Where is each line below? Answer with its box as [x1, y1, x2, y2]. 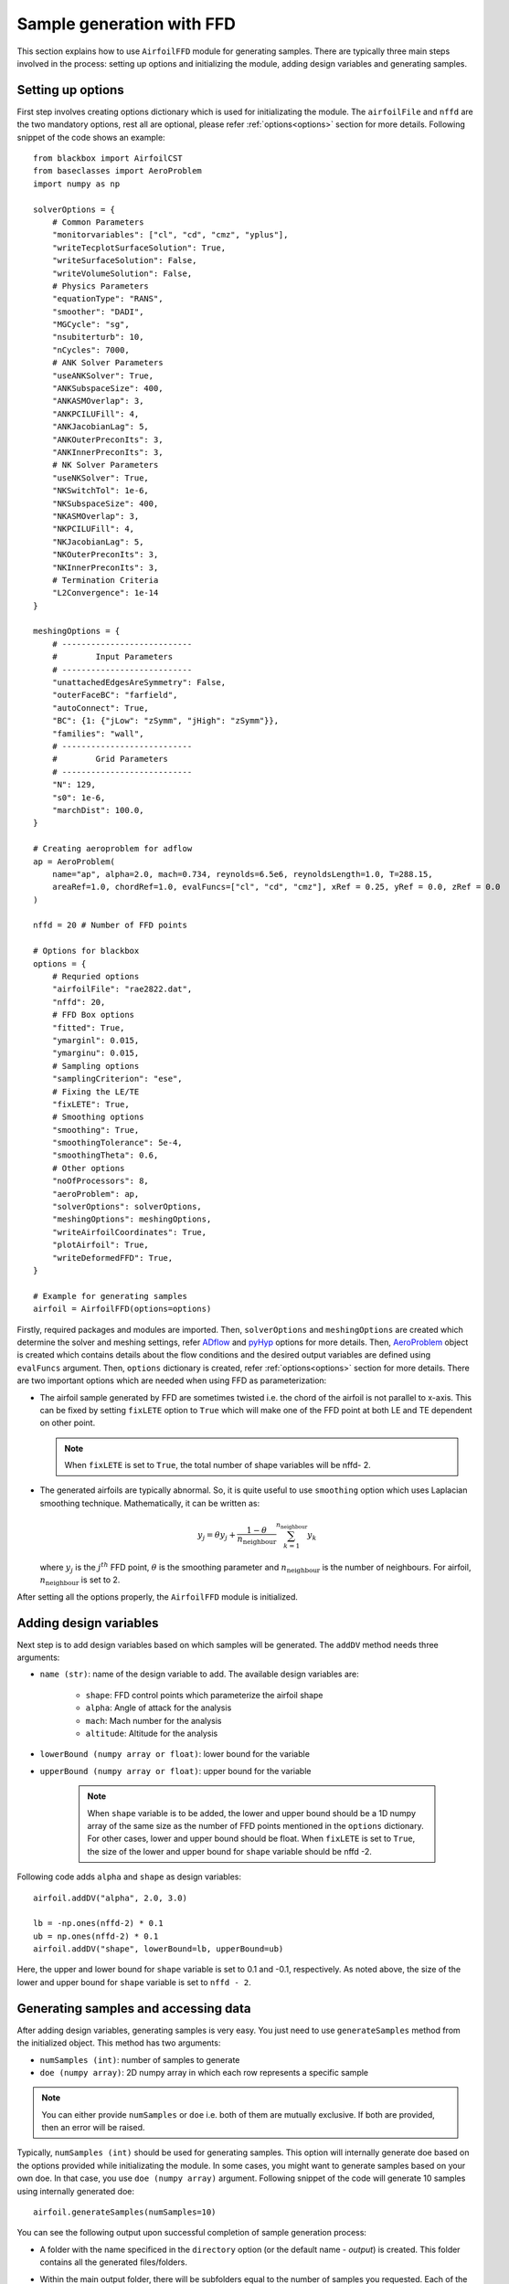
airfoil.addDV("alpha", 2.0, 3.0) [33, 1892, 187, 1903]
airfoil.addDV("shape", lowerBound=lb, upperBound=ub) [33, 1944, 284, 1954]
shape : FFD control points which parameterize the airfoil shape [85, 1689, 323, 1700]
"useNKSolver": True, [51, 472, 150, 483]
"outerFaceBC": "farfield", [51, 690, 178, 701]
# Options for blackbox [33, 946, 140, 957]
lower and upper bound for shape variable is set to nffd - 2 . [16, 1976, 251, 1987]
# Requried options [51, 971, 140, 982]
